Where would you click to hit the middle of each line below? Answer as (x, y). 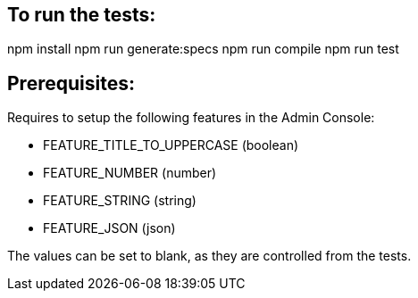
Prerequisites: (71, 83)
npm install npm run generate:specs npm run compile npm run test (203, 49)
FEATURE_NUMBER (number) (130, 173)
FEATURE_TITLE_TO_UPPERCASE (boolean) (171, 145)
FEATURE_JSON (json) (109, 228)
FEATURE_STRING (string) (120, 201)
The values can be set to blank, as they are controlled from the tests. (209, 256)
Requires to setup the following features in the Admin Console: (191, 118)
